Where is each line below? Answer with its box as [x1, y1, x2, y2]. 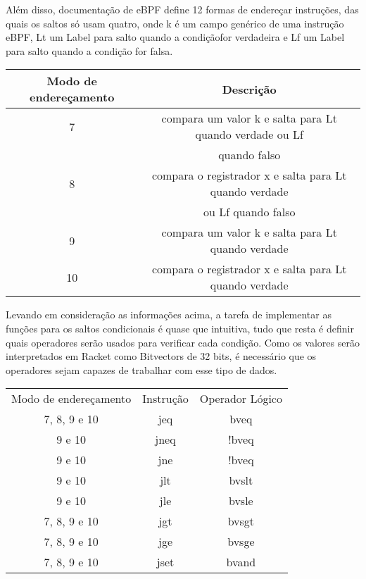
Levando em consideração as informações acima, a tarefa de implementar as [6, 307, 332, 322]
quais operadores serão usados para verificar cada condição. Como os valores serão [6, 335, 360, 349]
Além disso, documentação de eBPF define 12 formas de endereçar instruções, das [6, 2, 359, 16]
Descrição [222, 80, 277, 97]
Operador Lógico [199, 390, 282, 407]
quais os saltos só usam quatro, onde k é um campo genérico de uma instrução [6, 15, 344, 30]
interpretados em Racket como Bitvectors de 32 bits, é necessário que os [6, 349, 317, 363]
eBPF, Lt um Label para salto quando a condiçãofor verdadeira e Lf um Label [6, 30, 345, 44]
